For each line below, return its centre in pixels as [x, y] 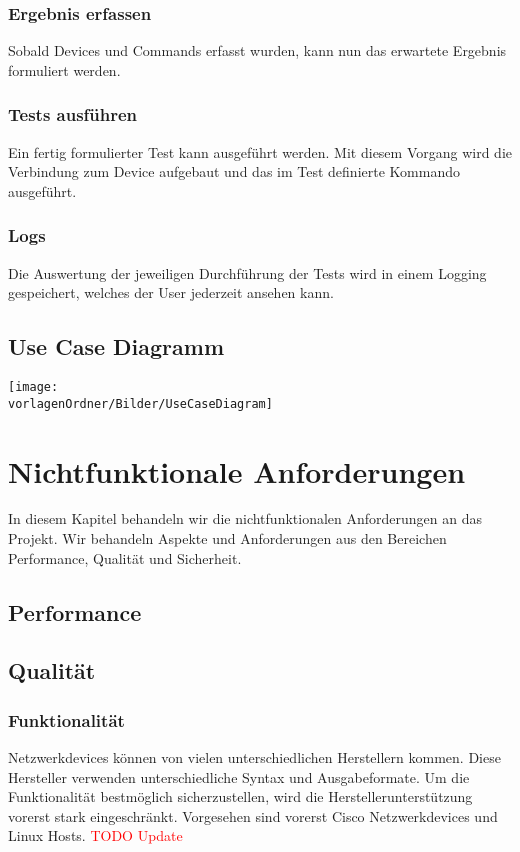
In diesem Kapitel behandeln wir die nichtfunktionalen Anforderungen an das [245, 518]
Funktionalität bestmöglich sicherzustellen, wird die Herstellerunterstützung [240, 796]
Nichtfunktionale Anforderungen [237, 470]
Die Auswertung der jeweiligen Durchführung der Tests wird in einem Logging [247, 272]
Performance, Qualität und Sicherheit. [125, 557]
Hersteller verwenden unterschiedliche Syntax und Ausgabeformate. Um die [239, 776]
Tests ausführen [73, 114]
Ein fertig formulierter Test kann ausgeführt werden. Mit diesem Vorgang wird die [260, 151]
